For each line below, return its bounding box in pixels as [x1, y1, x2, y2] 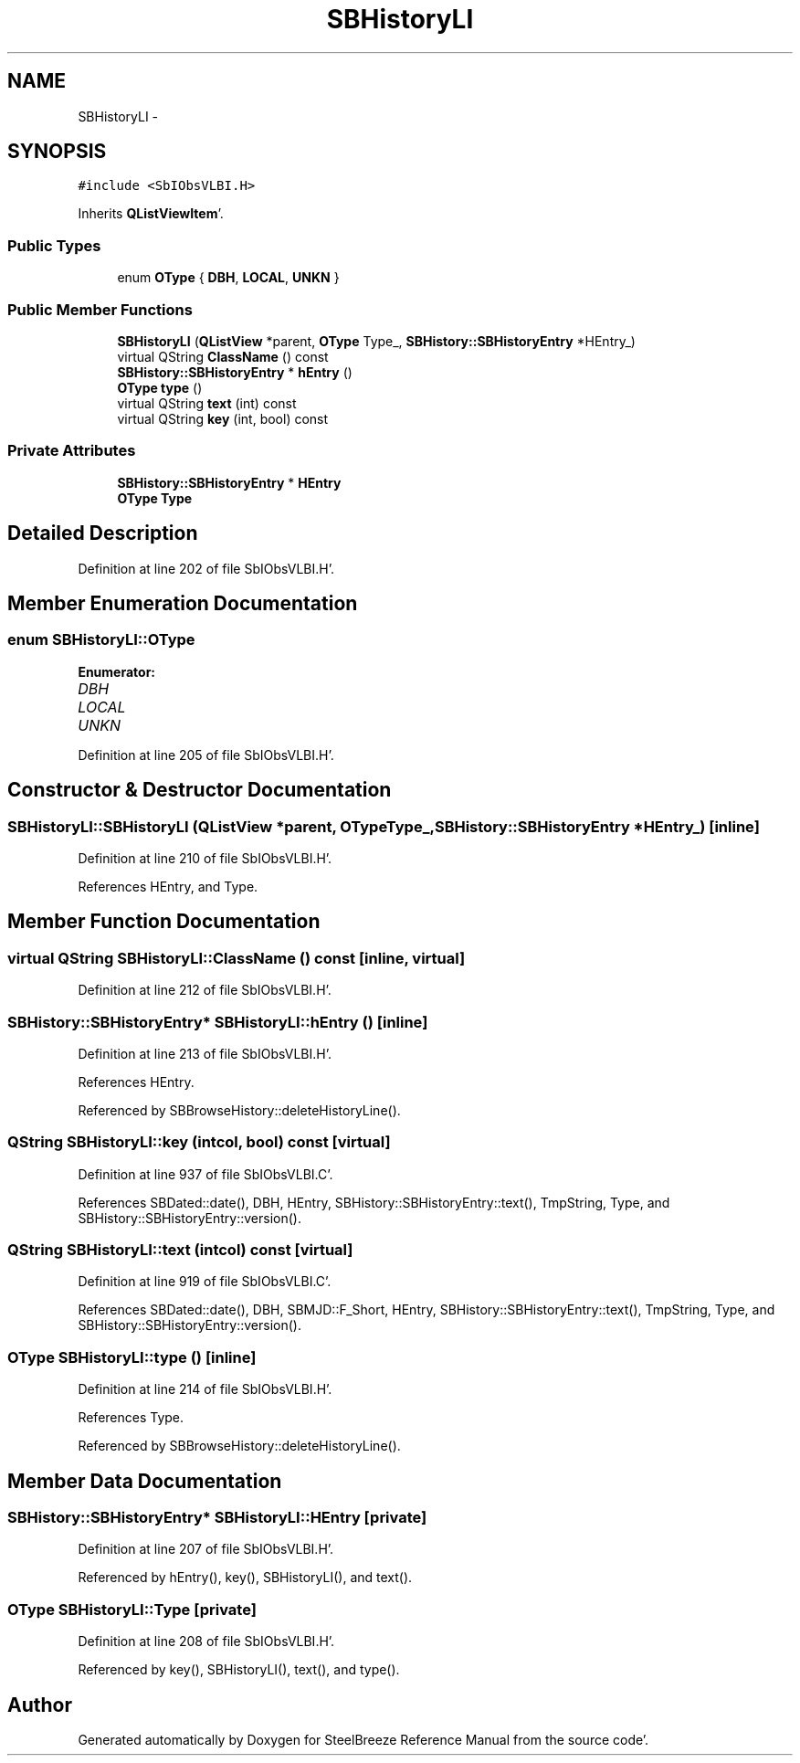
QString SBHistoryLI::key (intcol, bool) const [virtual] [7, 1133, 391, 1152]
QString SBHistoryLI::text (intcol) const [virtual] [7, 1240, 353, 1260]
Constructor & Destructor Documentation [7, 778, 392, 802]
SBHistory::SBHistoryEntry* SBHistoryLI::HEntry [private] [7, 1508, 427, 1527]
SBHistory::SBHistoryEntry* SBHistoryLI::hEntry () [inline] [7, 1012, 428, 1031]
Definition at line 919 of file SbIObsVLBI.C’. [78, 1273, 332, 1290]
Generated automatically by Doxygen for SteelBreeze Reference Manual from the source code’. [78, 1732, 649, 1747]
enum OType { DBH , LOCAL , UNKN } [117, 269, 340, 286]
